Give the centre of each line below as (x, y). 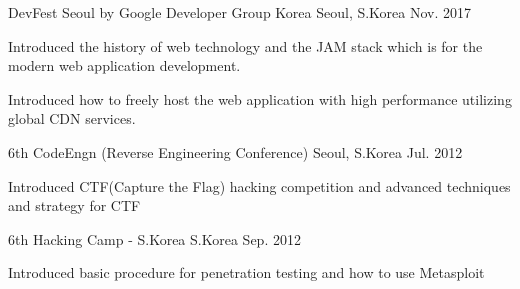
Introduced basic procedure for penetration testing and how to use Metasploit (246, 272)
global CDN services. (72, 118)
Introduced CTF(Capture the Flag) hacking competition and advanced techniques (259, 185)
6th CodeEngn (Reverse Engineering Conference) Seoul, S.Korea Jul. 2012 (235, 151)
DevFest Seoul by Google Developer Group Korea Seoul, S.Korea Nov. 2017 (240, 12)
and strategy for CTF (74, 205)
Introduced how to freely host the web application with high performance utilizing (260, 98)
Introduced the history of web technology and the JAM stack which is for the (245, 45)
